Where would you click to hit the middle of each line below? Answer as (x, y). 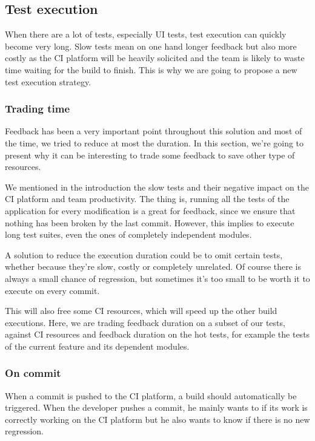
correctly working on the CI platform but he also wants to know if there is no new (157, 419)
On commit (33, 373)
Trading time (38, 109)
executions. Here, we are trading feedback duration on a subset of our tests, (145, 322)
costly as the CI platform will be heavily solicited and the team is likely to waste (155, 58)
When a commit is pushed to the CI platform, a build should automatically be (151, 395)
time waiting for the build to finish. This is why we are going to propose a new (151, 69)
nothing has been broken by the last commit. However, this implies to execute (150, 222)
